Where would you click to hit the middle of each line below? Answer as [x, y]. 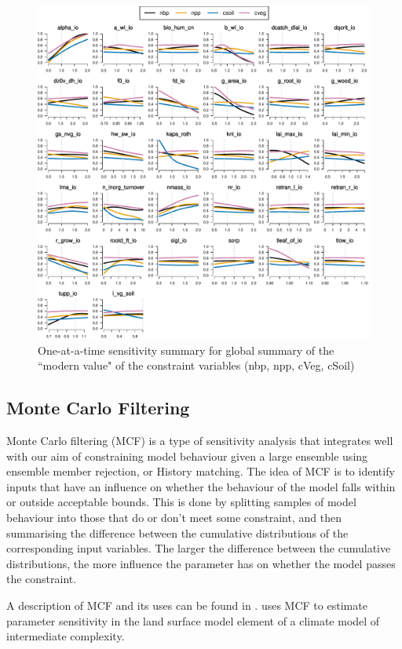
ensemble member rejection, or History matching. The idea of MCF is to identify [201, 471]
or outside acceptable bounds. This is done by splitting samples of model [181, 502]
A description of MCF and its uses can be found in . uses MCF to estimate [187, 605]
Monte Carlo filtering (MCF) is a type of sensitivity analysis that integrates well [200, 440]
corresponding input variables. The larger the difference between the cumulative [199, 548]
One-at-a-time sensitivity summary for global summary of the [186, 350]
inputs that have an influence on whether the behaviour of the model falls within [201, 486]
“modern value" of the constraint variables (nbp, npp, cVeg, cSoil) [196, 365]
